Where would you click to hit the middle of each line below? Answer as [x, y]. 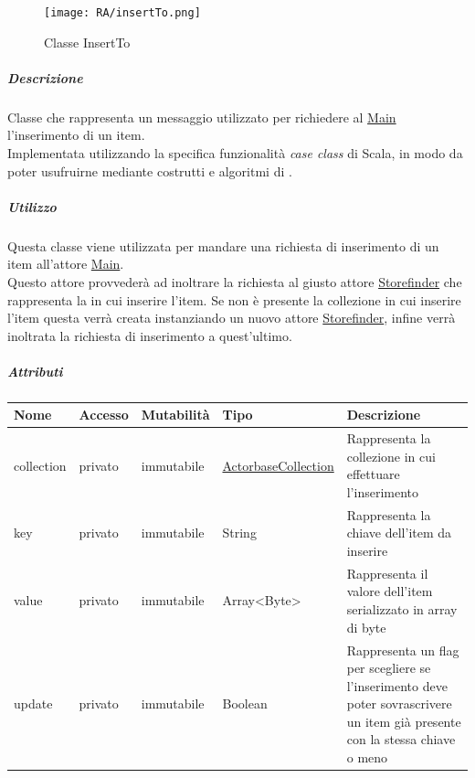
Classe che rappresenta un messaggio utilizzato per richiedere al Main [202, 117]
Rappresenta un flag [403, 650]
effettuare [373, 474]
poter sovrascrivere [399, 703]
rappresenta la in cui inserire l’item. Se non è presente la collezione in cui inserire [234, 299]
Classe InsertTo [87, 42]
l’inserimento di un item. [76, 135]
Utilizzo [32, 206]
